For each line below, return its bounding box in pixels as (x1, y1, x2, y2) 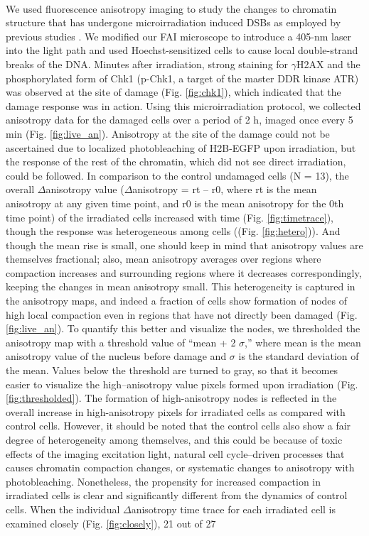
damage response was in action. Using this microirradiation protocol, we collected (6, 98, 361, 113)
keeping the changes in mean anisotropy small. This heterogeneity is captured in (6, 279, 355, 294)
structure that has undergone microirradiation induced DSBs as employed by (6, 15, 341, 30)
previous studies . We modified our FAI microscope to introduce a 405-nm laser (6, 28, 352, 43)
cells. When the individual (6, 501, 120, 516)
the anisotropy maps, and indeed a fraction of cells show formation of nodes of (6, 293, 348, 308)
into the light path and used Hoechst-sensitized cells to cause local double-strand (6, 43, 358, 58)
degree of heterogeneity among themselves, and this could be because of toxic (6, 432, 343, 447)
